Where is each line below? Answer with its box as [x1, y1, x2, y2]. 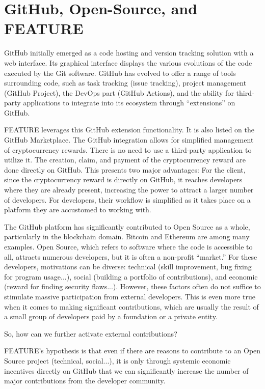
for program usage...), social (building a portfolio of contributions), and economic [4, 271, 258, 282]
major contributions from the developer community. [4, 375, 166, 386]
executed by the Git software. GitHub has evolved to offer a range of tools [4, 67, 236, 78]
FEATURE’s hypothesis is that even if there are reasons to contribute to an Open [4, 345, 261, 356]
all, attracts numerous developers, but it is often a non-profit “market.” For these [4, 251, 257, 262]
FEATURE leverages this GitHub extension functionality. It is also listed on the [4, 124, 255, 135]
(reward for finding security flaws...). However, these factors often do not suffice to [4, 281, 261, 292]
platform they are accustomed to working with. [4, 204, 151, 215]
